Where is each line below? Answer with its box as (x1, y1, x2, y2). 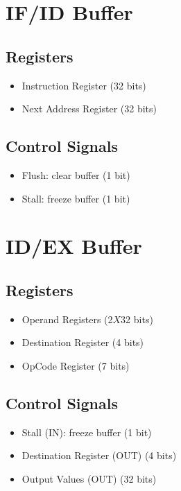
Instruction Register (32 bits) (21, 78, 146, 92)
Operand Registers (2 (21, 311, 113, 326)
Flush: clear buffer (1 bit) (21, 167, 130, 182)
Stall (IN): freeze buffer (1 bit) (21, 424, 152, 439)
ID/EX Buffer (6, 232, 142, 260)
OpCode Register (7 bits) (21, 358, 130, 372)
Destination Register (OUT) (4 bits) (21, 448, 177, 463)
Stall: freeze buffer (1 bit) (21, 191, 130, 205)
